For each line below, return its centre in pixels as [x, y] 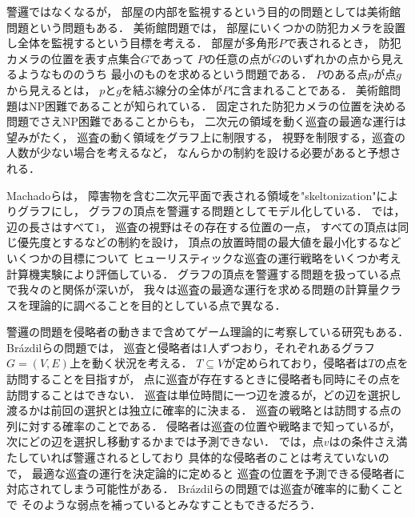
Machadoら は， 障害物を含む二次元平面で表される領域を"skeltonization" [192, 195]
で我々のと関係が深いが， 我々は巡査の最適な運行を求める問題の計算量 [193, 289]
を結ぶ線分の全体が [172, 89]
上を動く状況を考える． [131, 363]
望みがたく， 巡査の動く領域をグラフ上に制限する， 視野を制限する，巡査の [206, 136]
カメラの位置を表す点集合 [74, 58]
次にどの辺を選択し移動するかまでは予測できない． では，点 [165, 441]
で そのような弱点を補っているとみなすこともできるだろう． [164, 504]
